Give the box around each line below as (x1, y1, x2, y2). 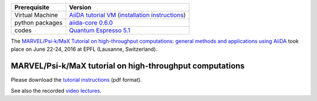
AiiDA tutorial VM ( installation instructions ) (69, 11, 186, 19)
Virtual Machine (14, 11, 58, 19)
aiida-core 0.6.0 (69, 19, 113, 26)
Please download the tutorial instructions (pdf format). (11, 76, 142, 83)
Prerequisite (14, 4, 50, 11)
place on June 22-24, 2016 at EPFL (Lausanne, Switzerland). (11, 46, 158, 53)
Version (69, 4, 92, 11)
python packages (14, 19, 63, 26)
